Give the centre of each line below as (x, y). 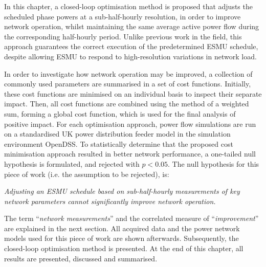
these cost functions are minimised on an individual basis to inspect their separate (133, 93)
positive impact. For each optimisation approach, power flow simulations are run (130, 124)
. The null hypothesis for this (214, 163)
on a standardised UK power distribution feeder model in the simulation (117, 134)
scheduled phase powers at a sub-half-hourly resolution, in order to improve (123, 16)
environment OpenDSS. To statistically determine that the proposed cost (119, 143)
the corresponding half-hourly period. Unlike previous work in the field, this (123, 36)
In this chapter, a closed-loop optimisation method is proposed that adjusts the (128, 6)
